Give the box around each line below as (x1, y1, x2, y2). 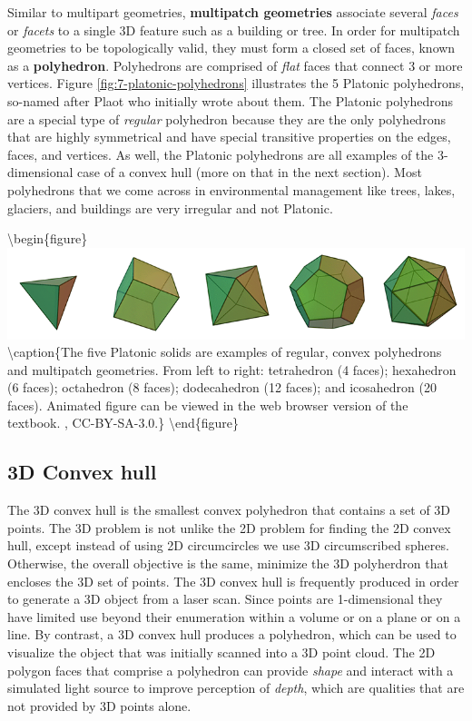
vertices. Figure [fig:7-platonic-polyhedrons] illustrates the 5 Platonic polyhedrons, (7, 74, 465, 93)
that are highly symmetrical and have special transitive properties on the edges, (7, 127, 451, 146)
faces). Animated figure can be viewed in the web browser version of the (7, 395, 408, 414)
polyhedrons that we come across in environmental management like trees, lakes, (7, 180, 456, 199)
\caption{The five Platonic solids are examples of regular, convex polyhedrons (7, 342, 442, 361)
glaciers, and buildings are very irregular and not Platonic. (7, 198, 333, 217)
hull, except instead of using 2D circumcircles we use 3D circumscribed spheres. (7, 536, 449, 555)
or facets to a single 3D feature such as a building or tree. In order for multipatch (7, 20, 460, 39)
